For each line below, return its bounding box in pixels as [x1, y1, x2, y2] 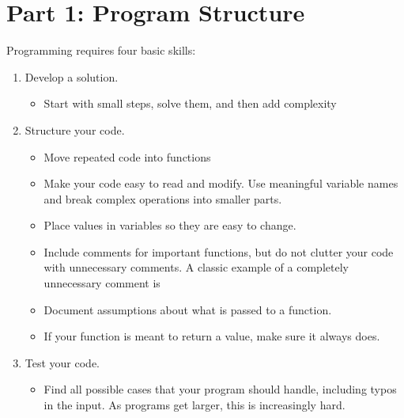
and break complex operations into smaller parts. [43, 190, 282, 207]
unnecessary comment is [43, 275, 160, 291]
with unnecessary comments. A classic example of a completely [43, 259, 349, 275]
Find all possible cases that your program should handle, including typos [43, 381, 397, 397]
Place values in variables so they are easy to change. [43, 217, 296, 234]
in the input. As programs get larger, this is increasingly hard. [43, 397, 345, 413]
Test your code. [25, 354, 100, 370]
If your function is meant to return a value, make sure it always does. [43, 328, 380, 344]
